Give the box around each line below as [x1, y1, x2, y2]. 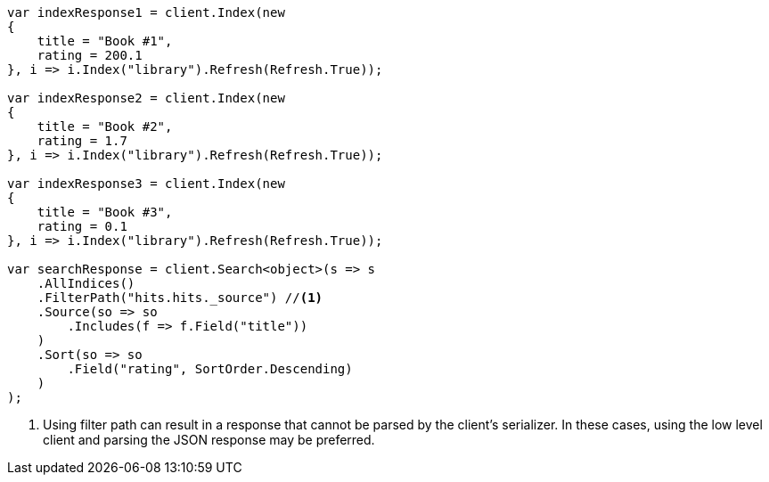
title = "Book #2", [37, 119, 173, 134]
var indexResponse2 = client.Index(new [7, 91, 285, 105]
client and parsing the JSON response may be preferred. [43, 432, 375, 447]
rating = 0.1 [37, 219, 127, 233]
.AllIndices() [37, 276, 135, 290]
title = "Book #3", [37, 205, 173, 219]
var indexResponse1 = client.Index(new [7, 5, 285, 20]
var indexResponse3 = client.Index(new [7, 176, 285, 191]
